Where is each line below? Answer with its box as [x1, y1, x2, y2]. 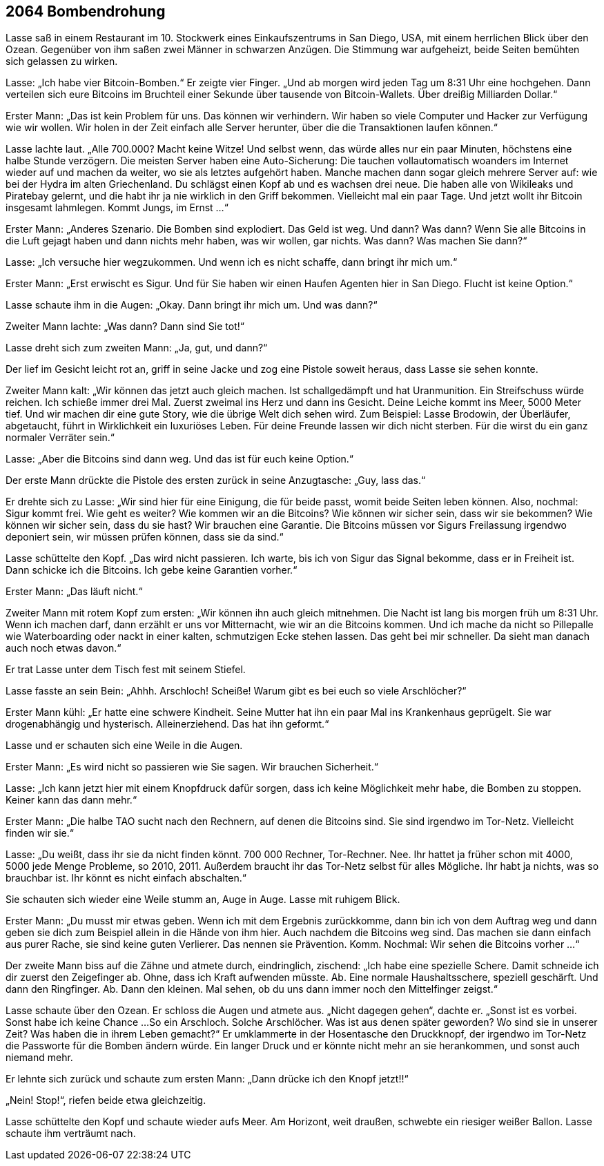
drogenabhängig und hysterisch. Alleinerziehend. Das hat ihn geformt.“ [6, 718, 329, 730]
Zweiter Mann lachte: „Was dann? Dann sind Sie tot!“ [6, 320, 244, 333]
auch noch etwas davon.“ [6, 642, 121, 654]
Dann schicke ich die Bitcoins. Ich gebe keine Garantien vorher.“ [6, 564, 298, 576]
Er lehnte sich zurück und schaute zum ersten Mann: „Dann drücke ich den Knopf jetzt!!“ [6, 1073, 409, 1085]
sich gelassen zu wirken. [6, 55, 118, 68]
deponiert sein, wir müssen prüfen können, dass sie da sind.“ [6, 531, 284, 543]
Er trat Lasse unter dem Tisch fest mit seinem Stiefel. [6, 663, 246, 676]
